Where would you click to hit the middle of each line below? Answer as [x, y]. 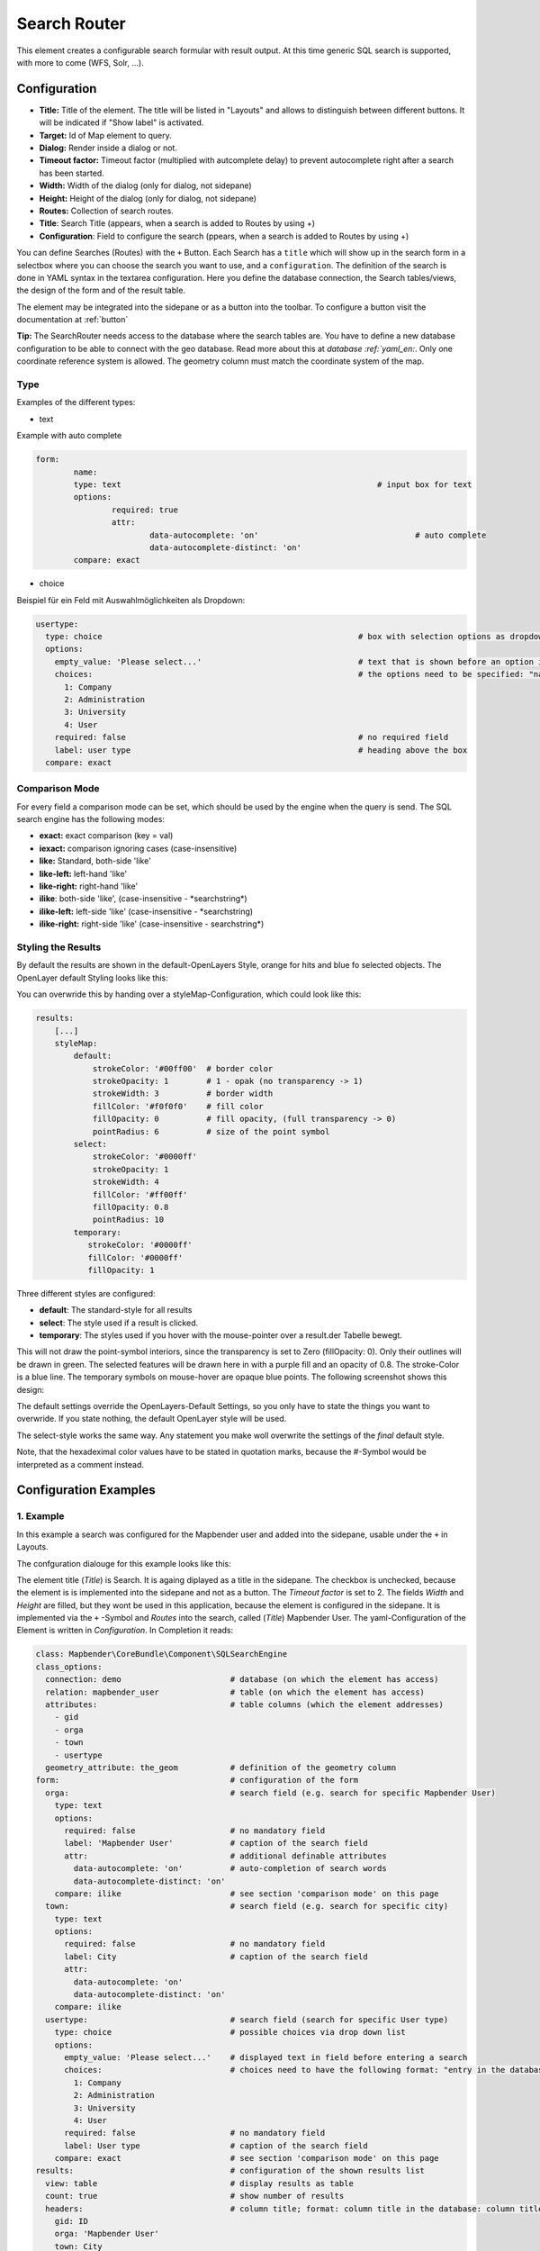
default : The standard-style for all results [116, 1310]
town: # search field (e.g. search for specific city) [247, 1906]
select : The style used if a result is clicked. [119, 1323]
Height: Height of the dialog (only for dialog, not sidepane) [148, 198]
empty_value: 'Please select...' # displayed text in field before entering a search [266, 2057]
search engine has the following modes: [91, 819]
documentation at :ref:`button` [72, 320]
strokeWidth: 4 [126, 1182]
